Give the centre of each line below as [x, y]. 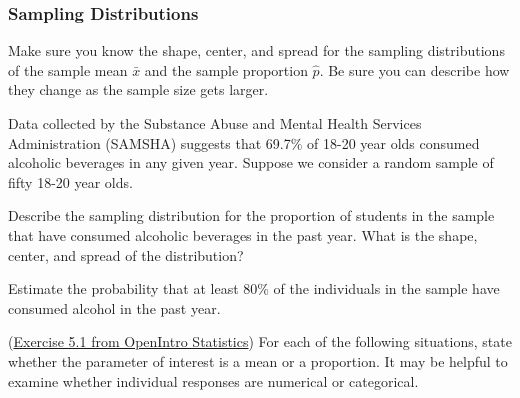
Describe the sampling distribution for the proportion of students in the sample [251, 215]
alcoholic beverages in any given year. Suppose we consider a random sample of [251, 162]
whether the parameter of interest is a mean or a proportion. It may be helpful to [258, 360]
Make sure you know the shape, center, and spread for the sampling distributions [256, 50]
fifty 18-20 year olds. [70, 181]
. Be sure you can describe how [414, 69]
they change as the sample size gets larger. [138, 89]
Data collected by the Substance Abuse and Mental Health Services [215, 123]
